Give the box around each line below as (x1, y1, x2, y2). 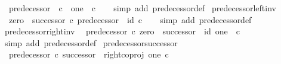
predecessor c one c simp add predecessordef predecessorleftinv (8, 2, 276, 14)
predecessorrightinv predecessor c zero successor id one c (4, 25, 240, 37)
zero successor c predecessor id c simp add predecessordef (8, 13, 252, 25)
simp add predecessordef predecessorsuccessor (4, 36, 178, 49)
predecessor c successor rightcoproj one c (8, 48, 169, 60)
